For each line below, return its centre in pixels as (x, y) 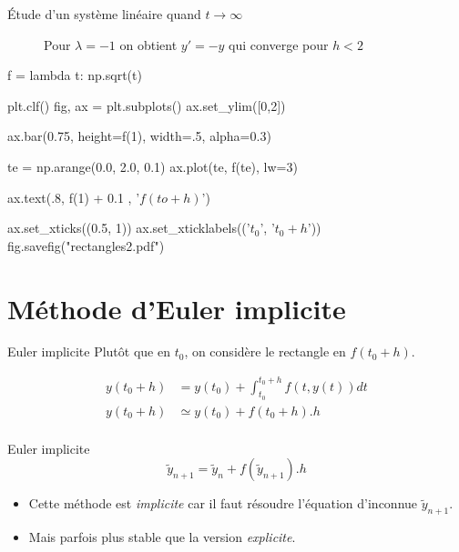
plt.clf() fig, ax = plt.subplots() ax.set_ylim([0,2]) (147, 105)
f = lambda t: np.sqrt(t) (75, 75)
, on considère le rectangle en (265, 351)
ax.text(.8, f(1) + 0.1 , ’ (74, 197)
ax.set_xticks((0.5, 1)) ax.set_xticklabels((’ (129, 228)
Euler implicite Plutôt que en (89, 351)
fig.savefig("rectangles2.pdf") (86, 245)
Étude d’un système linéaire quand (104, 14)
